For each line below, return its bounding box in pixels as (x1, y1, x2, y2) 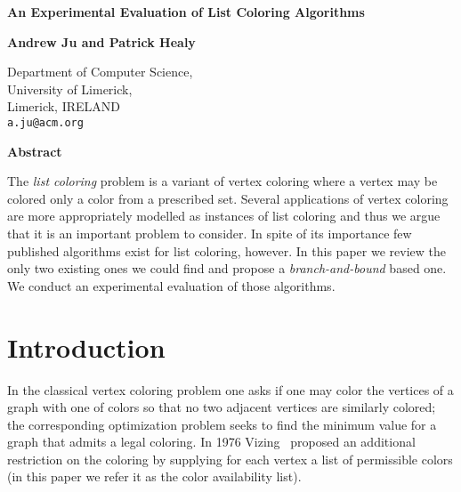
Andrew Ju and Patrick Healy (7, 32, 196, 51)
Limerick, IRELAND (7, 97, 121, 116)
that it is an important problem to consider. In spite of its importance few (7, 224, 412, 242)
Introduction (7, 328, 166, 365)
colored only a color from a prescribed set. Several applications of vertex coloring (7, 189, 449, 207)
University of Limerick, (7, 79, 133, 98)
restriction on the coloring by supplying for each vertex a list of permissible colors (7, 449, 453, 468)
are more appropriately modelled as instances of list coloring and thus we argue (7, 206, 441, 225)
